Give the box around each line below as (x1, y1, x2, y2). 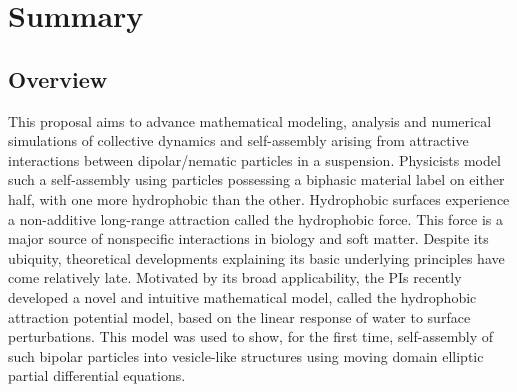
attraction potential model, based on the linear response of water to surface (8, 306, 471, 327)
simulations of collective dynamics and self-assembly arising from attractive (8, 130, 469, 151)
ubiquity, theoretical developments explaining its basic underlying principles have (8, 247, 505, 268)
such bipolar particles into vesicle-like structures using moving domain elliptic (8, 345, 484, 366)
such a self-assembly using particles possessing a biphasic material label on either (8, 169, 505, 190)
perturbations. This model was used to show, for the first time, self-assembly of (8, 326, 493, 347)
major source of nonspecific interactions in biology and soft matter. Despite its (8, 228, 489, 249)
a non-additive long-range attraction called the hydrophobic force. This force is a (8, 208, 504, 229)
